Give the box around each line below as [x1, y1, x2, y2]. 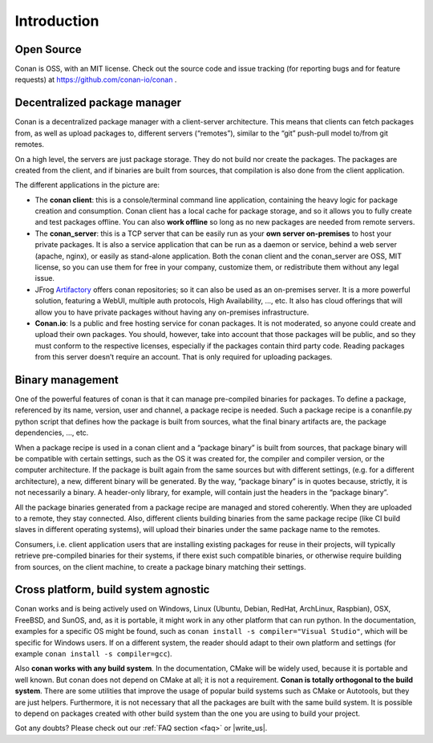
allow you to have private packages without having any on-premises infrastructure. [34, 307, 310, 317]
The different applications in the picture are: [14, 181, 160, 190]
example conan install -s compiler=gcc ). [14, 649, 172, 659]
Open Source [14, 43, 82, 56]
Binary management [14, 373, 119, 387]
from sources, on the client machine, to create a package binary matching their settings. [14, 562, 306, 571]
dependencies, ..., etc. [14, 428, 89, 437]
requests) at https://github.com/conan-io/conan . [14, 75, 177, 84]
